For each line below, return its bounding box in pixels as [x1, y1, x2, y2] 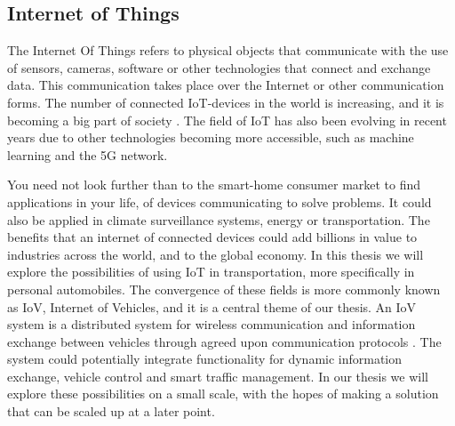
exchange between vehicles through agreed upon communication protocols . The [7, 332, 442, 350]
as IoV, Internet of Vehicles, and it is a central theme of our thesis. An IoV [7, 297, 417, 316]
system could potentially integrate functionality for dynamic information [7, 350, 403, 368]
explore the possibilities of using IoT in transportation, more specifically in [7, 262, 415, 281]
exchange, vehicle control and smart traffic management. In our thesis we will [7, 366, 428, 385]
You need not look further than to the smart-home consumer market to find [7, 175, 421, 194]
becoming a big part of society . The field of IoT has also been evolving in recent [7, 110, 447, 129]
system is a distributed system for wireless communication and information [7, 315, 416, 334]
